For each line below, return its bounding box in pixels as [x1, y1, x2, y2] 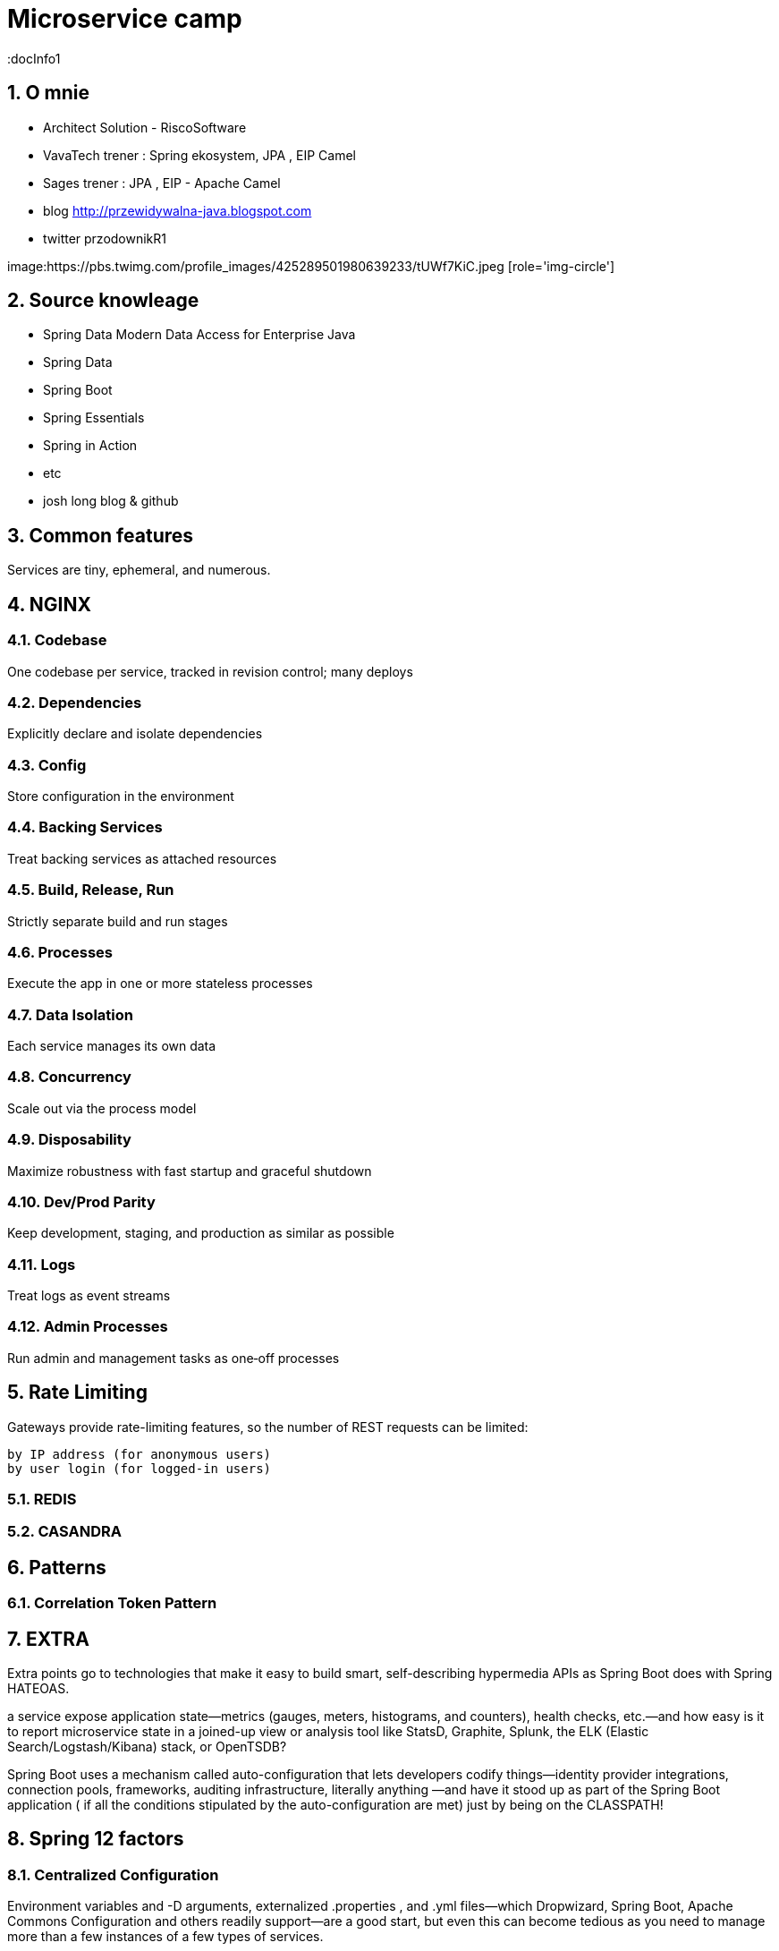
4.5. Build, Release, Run [7, 881, 174, 899]
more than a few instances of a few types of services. [7, 1929, 324, 1945]
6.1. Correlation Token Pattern [7, 1594, 217, 1613]
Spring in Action [43, 438, 138, 454]
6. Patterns [7, 1555, 106, 1579]
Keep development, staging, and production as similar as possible [7, 1225, 394, 1241]
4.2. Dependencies [7, 693, 142, 711]
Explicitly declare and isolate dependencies [7, 726, 263, 742]
